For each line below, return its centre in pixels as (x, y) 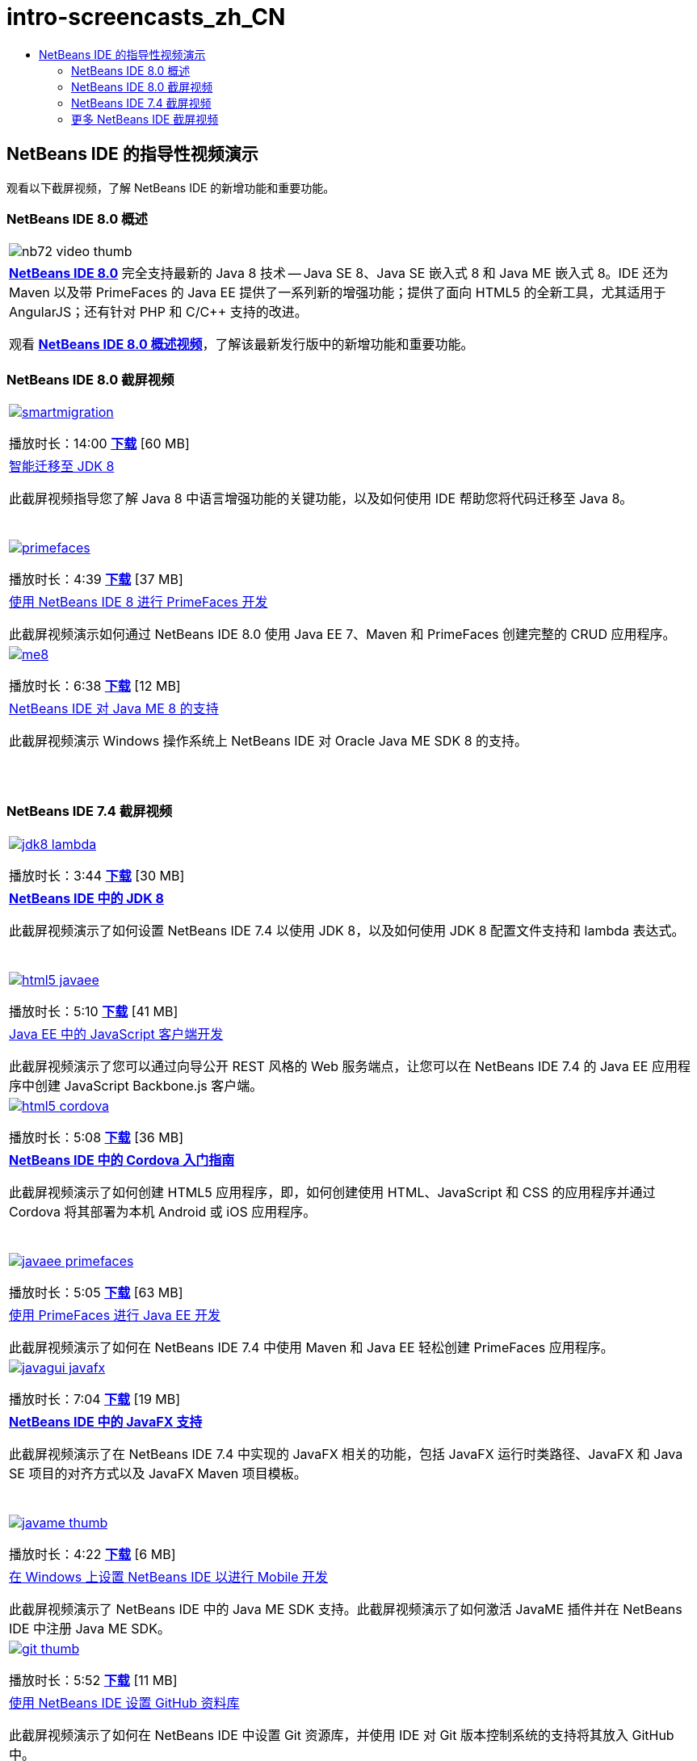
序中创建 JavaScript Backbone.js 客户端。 (136, 1085)
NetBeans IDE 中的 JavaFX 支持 (106, 1421)
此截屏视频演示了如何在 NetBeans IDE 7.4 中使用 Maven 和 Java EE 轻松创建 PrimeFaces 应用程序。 (311, 1347)
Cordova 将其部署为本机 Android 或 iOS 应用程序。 (163, 1211)
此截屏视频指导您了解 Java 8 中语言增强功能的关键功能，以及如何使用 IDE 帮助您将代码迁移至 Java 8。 (321, 499)
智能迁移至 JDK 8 (62, 467)
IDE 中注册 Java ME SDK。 (90, 1628)
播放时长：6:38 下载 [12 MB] (95, 686)
